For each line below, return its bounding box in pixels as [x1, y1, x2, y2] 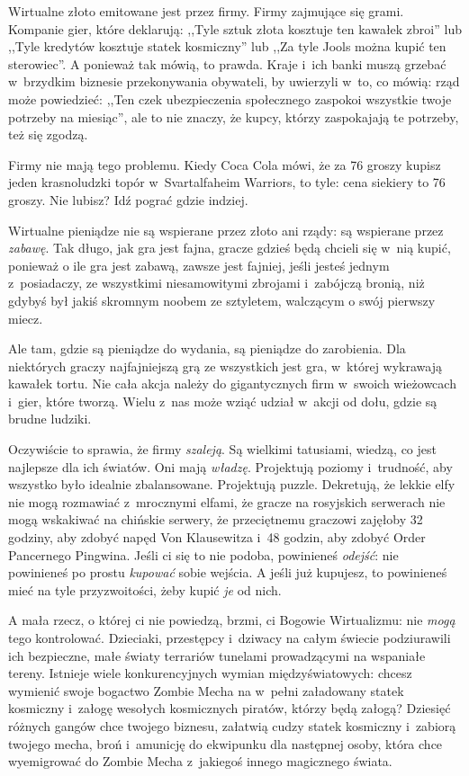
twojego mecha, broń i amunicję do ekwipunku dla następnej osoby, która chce [8, 734, 443, 753]
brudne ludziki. [8, 409, 92, 428]
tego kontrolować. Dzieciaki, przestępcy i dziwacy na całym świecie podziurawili [8, 629, 451, 647]
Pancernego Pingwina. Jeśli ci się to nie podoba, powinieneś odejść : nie [8, 545, 399, 564]
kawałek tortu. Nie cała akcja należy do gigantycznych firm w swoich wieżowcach [8, 374, 456, 393]
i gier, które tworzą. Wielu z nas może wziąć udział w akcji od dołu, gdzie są [8, 391, 437, 410]
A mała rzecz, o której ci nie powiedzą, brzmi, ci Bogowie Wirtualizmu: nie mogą [8, 611, 455, 629]
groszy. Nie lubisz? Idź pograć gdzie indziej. [8, 190, 248, 209]
